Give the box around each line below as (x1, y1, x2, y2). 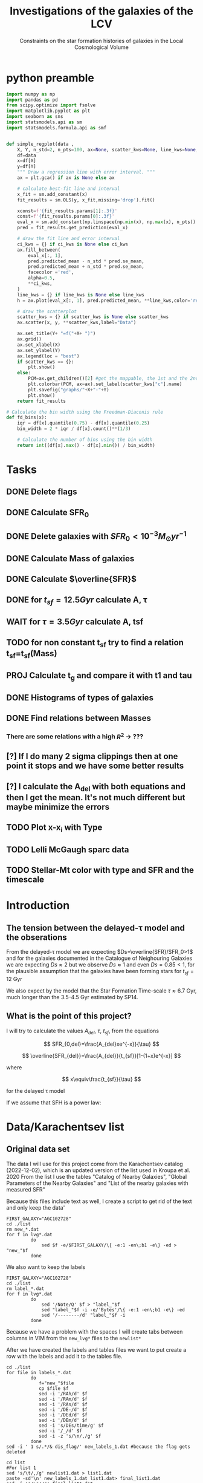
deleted (6, 1449, 26, 1455)
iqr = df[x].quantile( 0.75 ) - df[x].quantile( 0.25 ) (17, 420, 150, 426)
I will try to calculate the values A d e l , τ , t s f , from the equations (6, 1027, 159, 1035)
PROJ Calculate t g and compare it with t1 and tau (6, 670, 192, 682)
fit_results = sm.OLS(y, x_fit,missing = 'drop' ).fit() (17, 197, 155, 203)
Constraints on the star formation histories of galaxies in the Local (19, 37, 184, 44)
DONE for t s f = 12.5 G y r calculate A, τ (6, 595, 148, 606)
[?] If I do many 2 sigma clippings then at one (6, 751, 178, 761)
